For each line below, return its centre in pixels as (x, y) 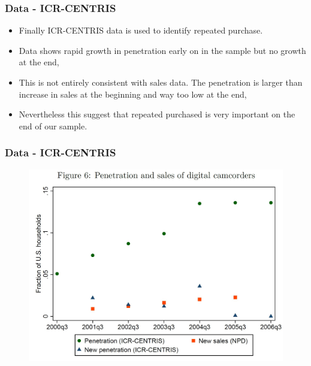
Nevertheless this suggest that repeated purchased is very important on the (157, 114)
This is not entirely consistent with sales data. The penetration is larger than (161, 82)
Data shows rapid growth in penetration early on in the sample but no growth (162, 50)
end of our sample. (53, 125)
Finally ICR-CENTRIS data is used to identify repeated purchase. (141, 30)
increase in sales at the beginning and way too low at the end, (133, 94)
